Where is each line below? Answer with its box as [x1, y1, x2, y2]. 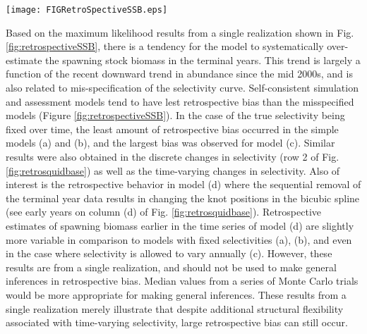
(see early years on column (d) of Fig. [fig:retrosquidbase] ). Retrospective [6, 204, 322, 219]
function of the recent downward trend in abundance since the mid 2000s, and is [6, 66, 353, 81]
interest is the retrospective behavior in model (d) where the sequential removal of [6, 177, 361, 192]
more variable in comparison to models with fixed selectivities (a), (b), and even [6, 232, 352, 247]
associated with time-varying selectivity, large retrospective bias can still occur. [6, 315, 348, 330]
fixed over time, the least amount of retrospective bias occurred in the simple [6, 121, 339, 136]
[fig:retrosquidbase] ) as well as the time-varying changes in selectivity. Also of [6, 163, 340, 178]
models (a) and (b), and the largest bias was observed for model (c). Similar [6, 135, 335, 150]
